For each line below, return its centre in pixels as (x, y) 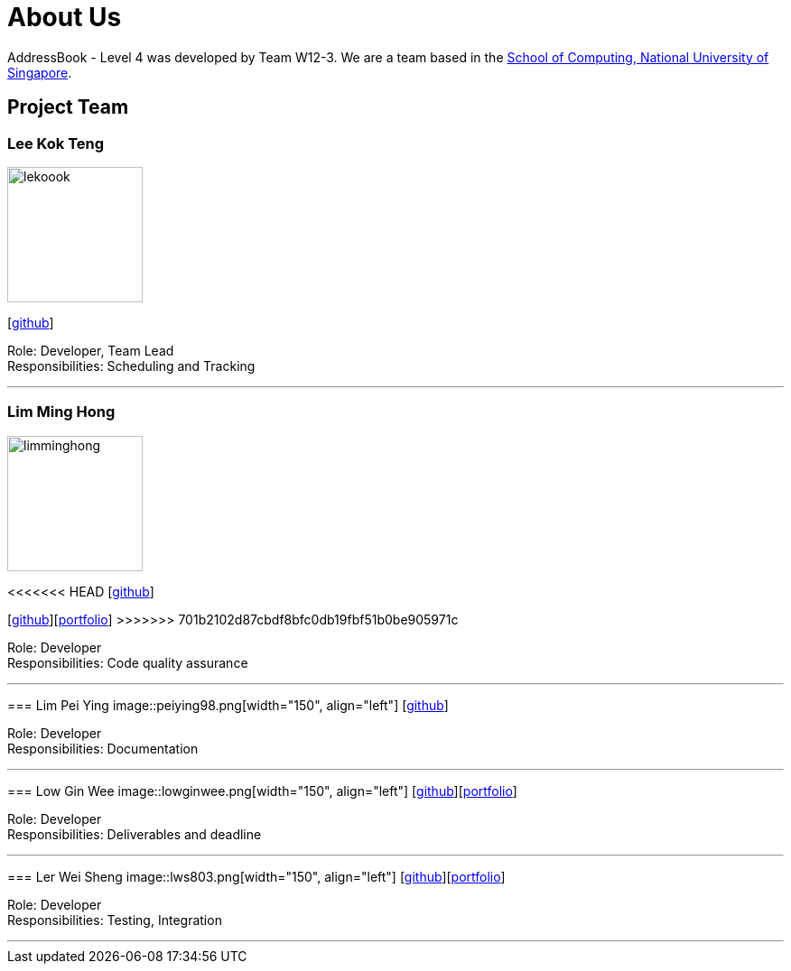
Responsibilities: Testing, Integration (115, 920)
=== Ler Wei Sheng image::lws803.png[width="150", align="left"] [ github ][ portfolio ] (256, 876)
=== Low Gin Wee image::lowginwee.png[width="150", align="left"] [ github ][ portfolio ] (262, 791)
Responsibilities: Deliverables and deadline (135, 834)
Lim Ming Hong (61, 412)
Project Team (68, 107)
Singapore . (40, 72)
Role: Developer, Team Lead (91, 350)
